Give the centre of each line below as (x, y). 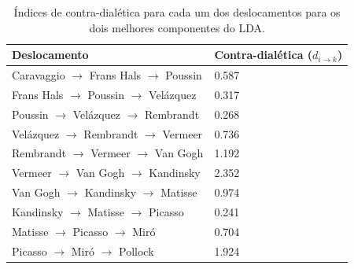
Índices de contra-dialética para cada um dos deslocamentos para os (177, 12)
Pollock (136, 251)
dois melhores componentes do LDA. (177, 27)
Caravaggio (39, 75)
